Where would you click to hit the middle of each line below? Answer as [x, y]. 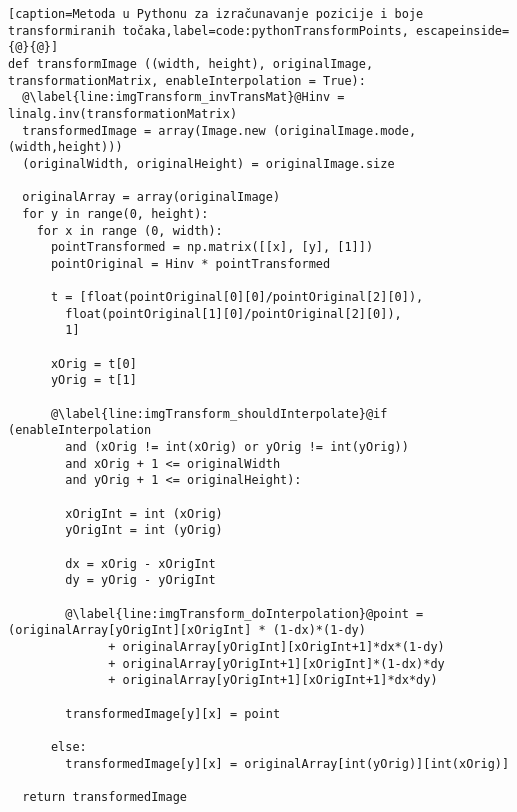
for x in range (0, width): [129, 230]
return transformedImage [104, 796]
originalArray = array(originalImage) [151, 197]
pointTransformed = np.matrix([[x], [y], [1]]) [212, 247]
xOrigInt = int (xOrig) [144, 513]
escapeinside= [463, 30]
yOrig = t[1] [93, 380]
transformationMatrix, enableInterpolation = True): [187, 80]
